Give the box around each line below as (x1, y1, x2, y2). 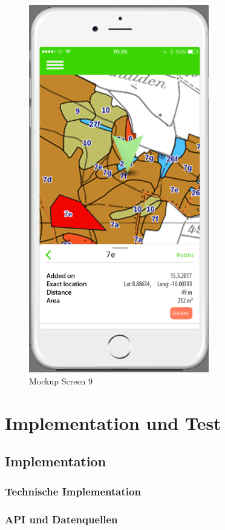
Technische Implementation (5, 483, 141, 498)
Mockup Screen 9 (29, 375, 93, 387)
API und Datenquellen (5, 511, 118, 526)
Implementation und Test (5, 410, 221, 435)
